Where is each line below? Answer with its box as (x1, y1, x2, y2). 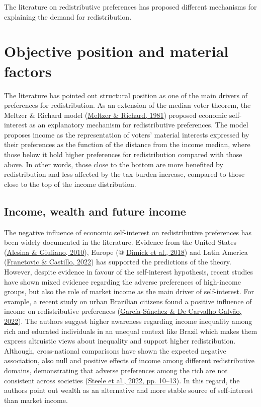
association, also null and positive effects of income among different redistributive (4, 355, 254, 366)
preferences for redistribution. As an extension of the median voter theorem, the (4, 100, 251, 110)
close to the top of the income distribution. (4, 178, 136, 189)
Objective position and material (4, 41, 229, 61)
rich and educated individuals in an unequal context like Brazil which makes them (4, 325, 257, 336)
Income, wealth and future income (4, 203, 186, 219)
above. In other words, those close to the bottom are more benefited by (4, 159, 223, 169)
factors (4, 60, 52, 81)
